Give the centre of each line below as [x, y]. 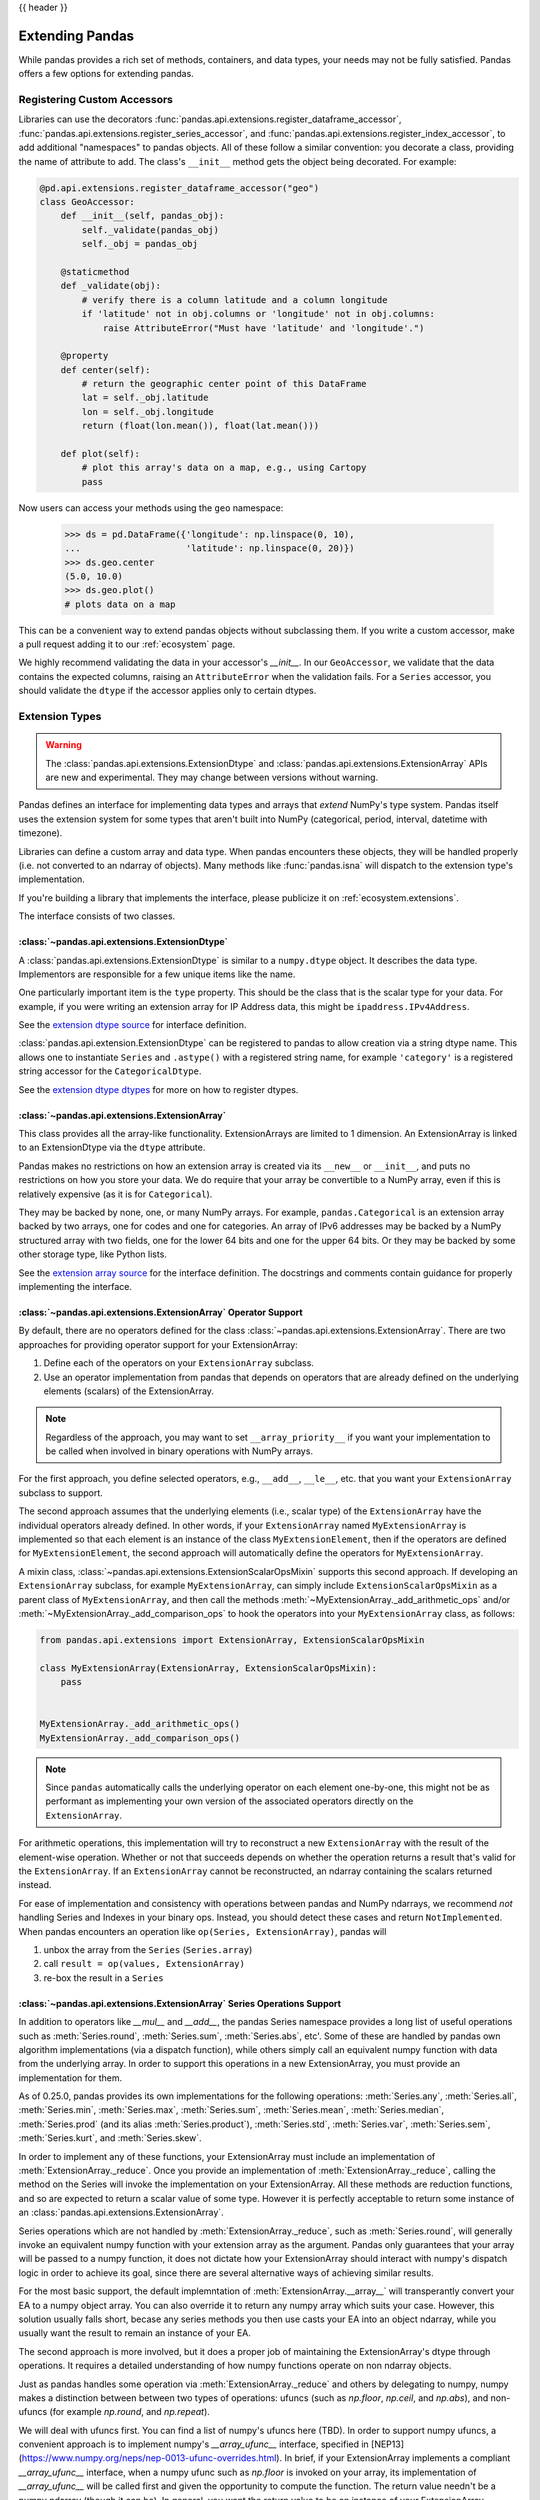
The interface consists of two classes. [97, 916]
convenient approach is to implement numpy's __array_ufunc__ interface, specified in [193, 2444]
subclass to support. [61, 1492]
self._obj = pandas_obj [140, 244]
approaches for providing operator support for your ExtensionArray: [158, 1344]
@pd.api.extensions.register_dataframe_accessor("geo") [179, 188]
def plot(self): [100, 454]
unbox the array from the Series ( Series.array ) [148, 1949]
